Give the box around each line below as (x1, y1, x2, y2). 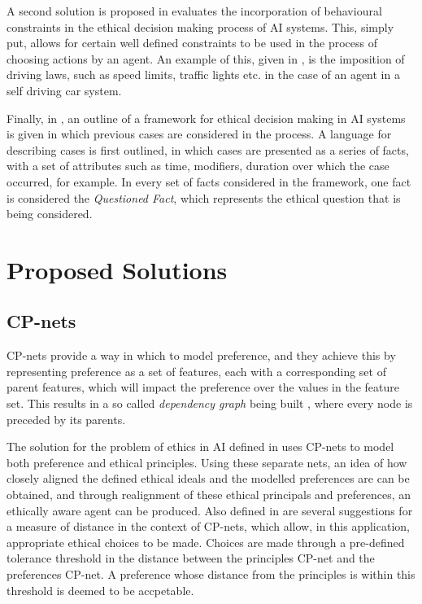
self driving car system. (7, 81, 122, 98)
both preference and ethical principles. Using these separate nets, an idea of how (7, 453, 407, 471)
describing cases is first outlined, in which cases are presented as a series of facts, (7, 141, 409, 158)
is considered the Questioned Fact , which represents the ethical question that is (7, 189, 401, 206)
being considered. (7, 205, 93, 222)
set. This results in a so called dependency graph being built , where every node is (7, 395, 413, 412)
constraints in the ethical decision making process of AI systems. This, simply (7, 18, 394, 35)
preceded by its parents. (7, 410, 126, 427)
